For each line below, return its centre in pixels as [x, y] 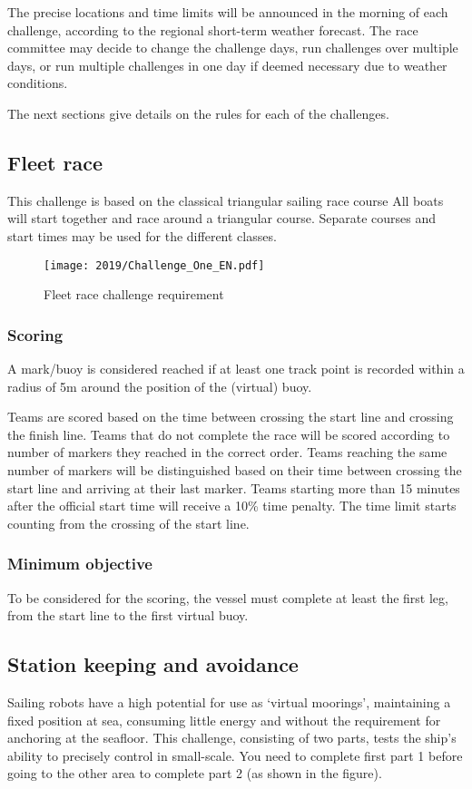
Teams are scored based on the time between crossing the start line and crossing [231, 417]
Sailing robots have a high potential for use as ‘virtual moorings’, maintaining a [229, 701]
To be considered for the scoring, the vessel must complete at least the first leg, [228, 597]
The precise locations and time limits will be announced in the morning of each [228, 12]
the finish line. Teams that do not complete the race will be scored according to [229, 434]
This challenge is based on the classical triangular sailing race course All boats [226, 200]
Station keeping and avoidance [153, 664]
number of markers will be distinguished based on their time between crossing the [235, 469]
